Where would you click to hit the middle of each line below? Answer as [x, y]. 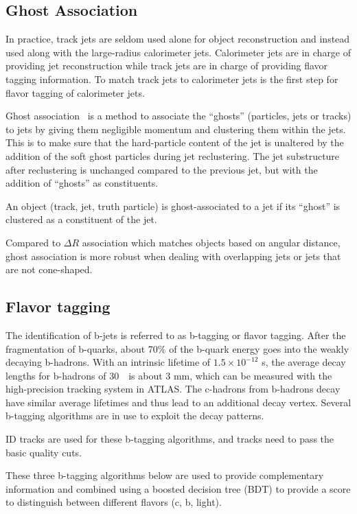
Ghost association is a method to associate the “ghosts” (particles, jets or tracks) [178, 116]
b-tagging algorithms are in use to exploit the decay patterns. [135, 416]
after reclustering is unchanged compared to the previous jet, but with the [162, 169]
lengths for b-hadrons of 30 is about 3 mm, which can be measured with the [169, 375]
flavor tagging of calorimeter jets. [75, 92]
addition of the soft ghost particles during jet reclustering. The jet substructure [173, 155]
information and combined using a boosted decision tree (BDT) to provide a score [178, 488]
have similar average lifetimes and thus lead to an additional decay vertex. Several [178, 402]
